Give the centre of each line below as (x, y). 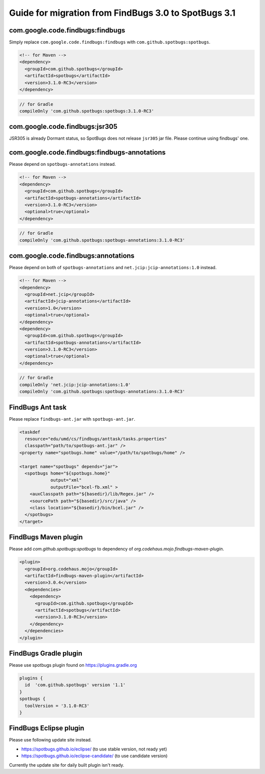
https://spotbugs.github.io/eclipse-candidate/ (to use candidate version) (94, 756)
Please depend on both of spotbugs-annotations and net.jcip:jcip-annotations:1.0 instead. (113, 268)
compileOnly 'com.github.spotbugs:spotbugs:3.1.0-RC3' (87, 111)
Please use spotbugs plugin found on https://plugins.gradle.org (73, 665)
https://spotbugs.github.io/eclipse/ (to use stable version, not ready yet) (94, 749)
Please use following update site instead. (50, 740)
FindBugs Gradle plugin (46, 653)
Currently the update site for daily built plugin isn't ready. (67, 765)
